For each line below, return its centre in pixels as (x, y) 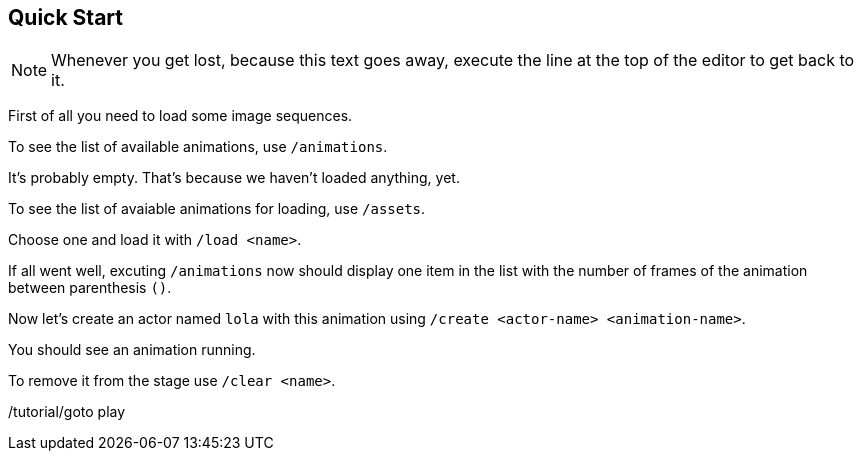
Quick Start (65, 17)
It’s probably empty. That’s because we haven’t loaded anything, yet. (234, 178)
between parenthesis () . (90, 288)
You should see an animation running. (132, 350)
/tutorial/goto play (67, 412)
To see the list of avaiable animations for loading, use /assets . (217, 209)
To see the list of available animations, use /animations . (198, 147)
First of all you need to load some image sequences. (180, 116)
